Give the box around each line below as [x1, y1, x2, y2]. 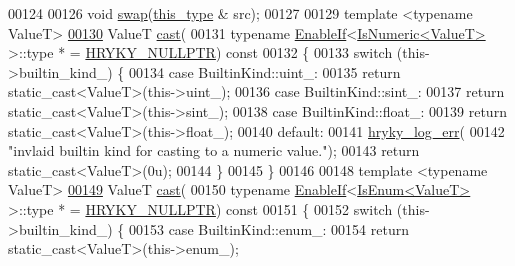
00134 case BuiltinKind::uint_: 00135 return [128, 61, 401, 82]
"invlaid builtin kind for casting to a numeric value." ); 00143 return [8, 140, 420, 161]
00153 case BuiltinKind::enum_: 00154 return [128, 218, 409, 239]
